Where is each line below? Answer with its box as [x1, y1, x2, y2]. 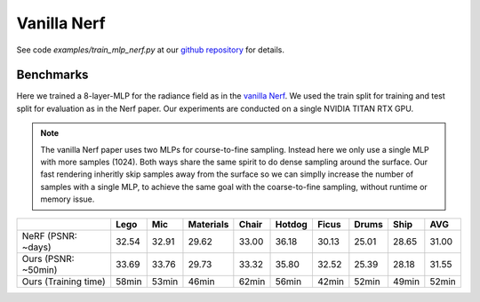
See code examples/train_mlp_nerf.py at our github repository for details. [16, 44, 284, 55]
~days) [21, 241, 52, 253]
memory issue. [40, 194, 95, 204]
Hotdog [275, 218, 308, 230]
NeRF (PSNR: [21, 229, 77, 242]
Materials [188, 218, 229, 230]
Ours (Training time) [21, 275, 106, 288]
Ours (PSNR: [21, 252, 75, 265]
